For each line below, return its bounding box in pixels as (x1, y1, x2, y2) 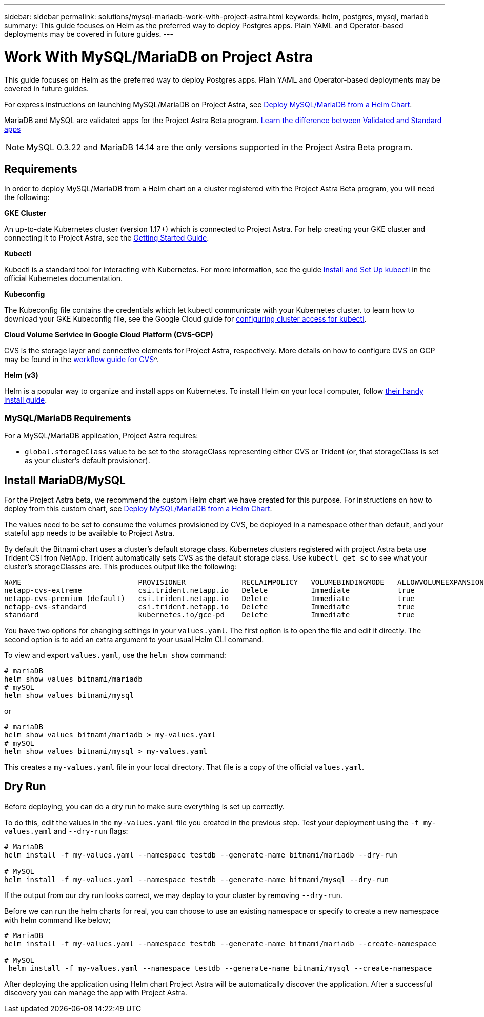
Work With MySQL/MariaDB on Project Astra (4, 48, 313, 66)
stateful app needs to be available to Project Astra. (4, 528, 175, 537)
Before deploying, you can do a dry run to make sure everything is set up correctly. (4, 802, 285, 811)
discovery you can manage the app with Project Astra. (4, 988, 187, 997)
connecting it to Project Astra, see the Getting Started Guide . (4, 233, 209, 243)
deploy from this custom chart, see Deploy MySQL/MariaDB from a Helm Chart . (4, 504, 272, 513)
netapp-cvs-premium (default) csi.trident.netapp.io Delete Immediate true (4, 594, 415, 603)
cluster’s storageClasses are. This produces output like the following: (4, 562, 237, 571)
